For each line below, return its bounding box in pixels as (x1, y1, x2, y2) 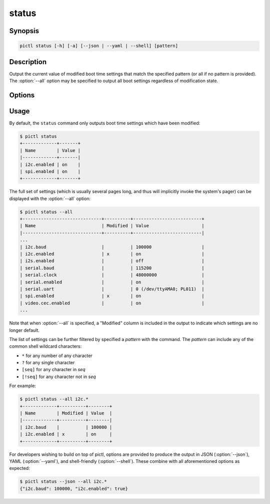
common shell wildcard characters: (9, 344, 82, 350)
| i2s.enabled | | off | (19, 258, 204, 264)
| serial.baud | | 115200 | (19, 265, 204, 271)
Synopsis (9, 27, 39, 35)
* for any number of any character (21, 353, 92, 359)
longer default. (9, 327, 40, 333)
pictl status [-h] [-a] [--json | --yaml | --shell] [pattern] (19, 43, 178, 49)
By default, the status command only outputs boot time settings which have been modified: (9, 120, 200, 126)
